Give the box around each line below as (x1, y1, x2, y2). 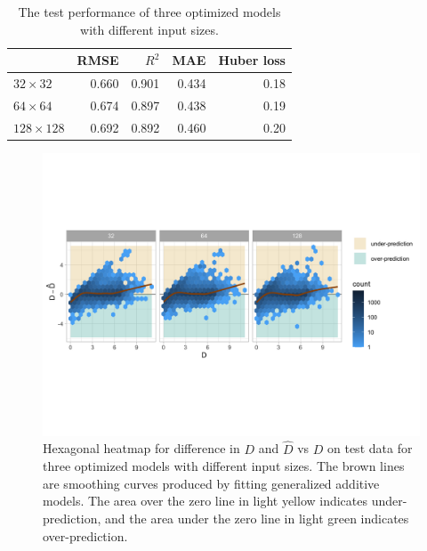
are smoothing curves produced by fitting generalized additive (43, 474, 380, 492)
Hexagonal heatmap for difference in (43, 439, 240, 458)
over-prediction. (43, 526, 128, 545)
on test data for (327, 439, 413, 458)
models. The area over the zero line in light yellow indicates (43, 491, 368, 510)
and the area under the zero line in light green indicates (105, 509, 409, 527)
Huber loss (218, 51, 286, 69)
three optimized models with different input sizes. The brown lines (43, 457, 405, 475)
